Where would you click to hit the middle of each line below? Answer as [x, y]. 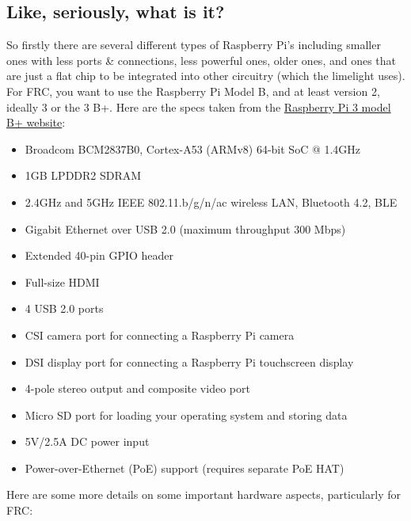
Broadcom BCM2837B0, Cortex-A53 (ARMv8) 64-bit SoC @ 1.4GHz [193, 148]
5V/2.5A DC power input [87, 441]
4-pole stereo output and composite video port [137, 388]
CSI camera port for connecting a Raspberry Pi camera [160, 335]
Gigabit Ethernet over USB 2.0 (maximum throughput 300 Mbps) [185, 228]
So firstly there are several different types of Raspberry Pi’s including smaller [194, 45]
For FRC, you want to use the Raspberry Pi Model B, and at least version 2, [193, 91]
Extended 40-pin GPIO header [99, 255]
